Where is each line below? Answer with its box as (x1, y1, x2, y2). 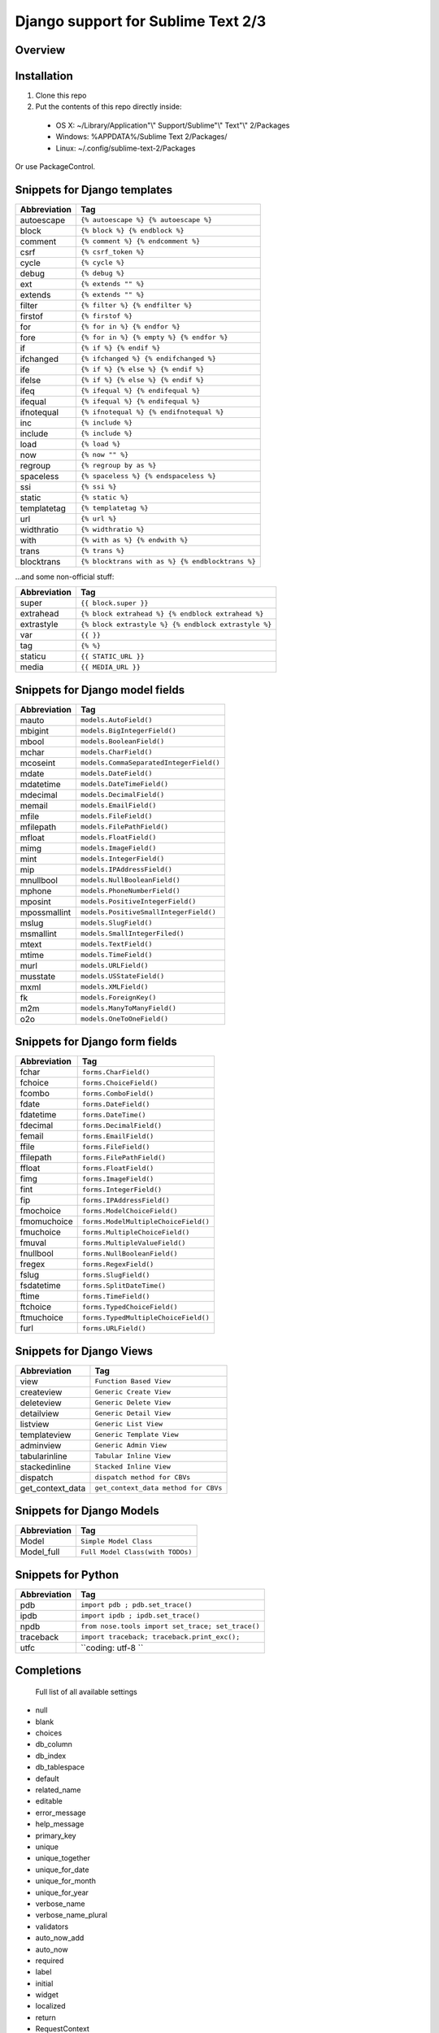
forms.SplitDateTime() (81, 1281, 167, 1290)
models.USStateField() (80, 972, 165, 981)
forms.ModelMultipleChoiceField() (81, 1217, 211, 1225)
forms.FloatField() (81, 1164, 154, 1173)
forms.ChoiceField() (81, 1078, 159, 1087)
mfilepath (20, 821, 57, 833)
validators (35, 1922, 69, 1931)
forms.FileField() (81, 1143, 150, 1151)
